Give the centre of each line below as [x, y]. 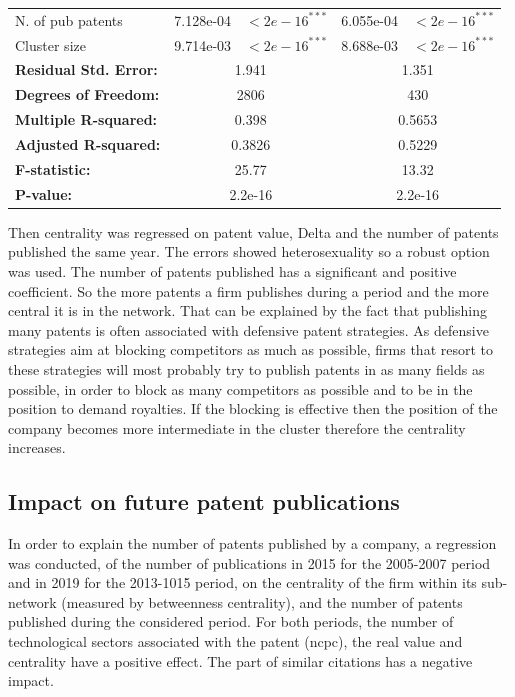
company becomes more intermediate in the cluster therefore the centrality [237, 427]
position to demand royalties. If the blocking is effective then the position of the [253, 408]
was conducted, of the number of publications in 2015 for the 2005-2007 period [249, 562]
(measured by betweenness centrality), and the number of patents [262, 601]
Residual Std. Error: [86, 69]
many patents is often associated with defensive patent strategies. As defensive [248, 329]
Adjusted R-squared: [88, 143]
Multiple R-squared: [86, 119]
